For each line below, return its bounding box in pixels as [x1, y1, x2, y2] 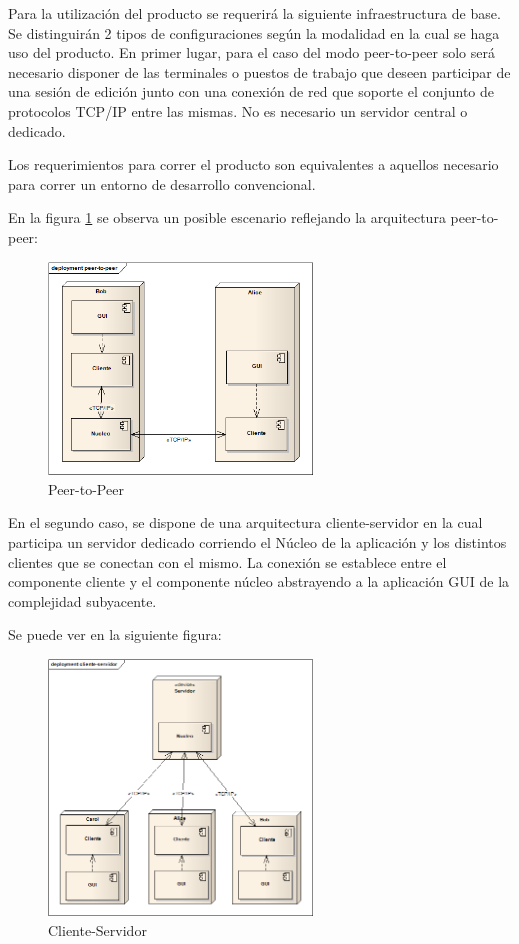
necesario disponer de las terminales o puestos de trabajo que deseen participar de [8, 61, 511, 82]
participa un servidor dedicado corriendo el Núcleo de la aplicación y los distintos [8, 531, 507, 552]
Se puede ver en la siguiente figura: [8, 624, 222, 645]
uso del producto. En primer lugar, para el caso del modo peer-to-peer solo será [8, 42, 495, 63]
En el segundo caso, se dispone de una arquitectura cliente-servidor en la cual [8, 512, 483, 533]
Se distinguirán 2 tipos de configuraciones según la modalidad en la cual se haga [8, 22, 500, 43]
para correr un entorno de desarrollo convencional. [8, 173, 316, 194]
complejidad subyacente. [8, 590, 157, 611]
